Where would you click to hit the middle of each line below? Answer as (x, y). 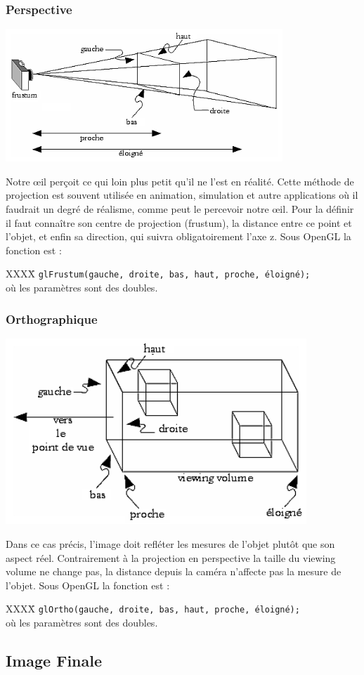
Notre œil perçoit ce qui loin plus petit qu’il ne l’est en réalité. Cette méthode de (180, 181)
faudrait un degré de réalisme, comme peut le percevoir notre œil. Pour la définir (180, 208)
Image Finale (54, 660)
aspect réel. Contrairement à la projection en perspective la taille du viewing (171, 557)
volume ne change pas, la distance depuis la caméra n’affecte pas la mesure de (174, 571)
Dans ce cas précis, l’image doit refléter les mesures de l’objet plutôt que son (170, 543)
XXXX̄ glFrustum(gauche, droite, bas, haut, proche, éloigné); (158, 274)
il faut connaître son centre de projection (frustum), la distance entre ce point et (179, 222)
